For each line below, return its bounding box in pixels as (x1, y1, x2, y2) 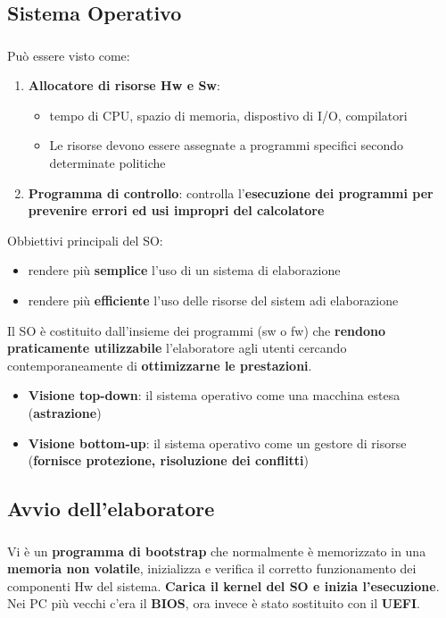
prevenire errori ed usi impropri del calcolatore (28, 201, 325, 220)
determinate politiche (49, 154, 166, 172)
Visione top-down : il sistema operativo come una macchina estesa (28, 386, 401, 405)
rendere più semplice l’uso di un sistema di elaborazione (28, 261, 341, 280)
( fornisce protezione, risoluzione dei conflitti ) (28, 451, 310, 470)
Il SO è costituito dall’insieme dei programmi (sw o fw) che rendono (7, 321, 385, 339)
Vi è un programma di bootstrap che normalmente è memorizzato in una (7, 541, 426, 560)
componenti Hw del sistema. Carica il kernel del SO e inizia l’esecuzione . (7, 576, 440, 595)
